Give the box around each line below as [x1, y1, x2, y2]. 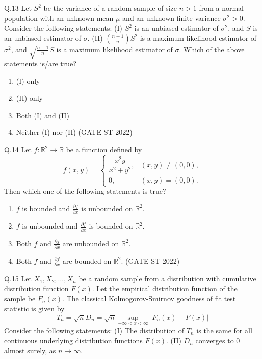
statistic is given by [4, 303, 65, 313]
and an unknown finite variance [122, 12, 221, 23]
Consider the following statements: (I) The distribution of [4, 325, 185, 335]
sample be [4, 293, 36, 304]
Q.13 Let [4, 3, 32, 13]
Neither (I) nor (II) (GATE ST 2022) [16, 127, 133, 138]
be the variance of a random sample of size [43, 3, 177, 13]
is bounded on [89, 220, 133, 231]
